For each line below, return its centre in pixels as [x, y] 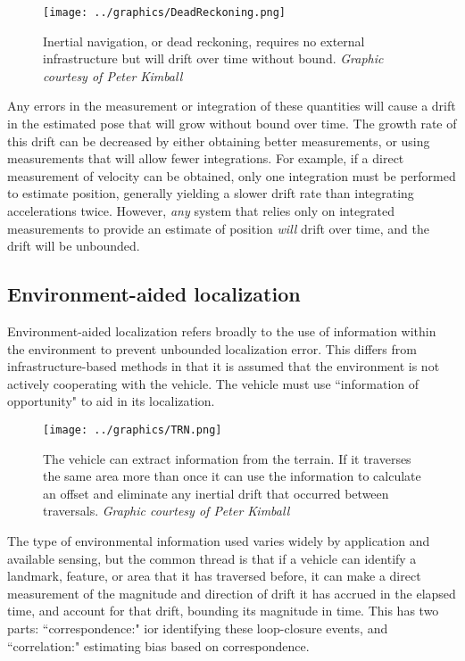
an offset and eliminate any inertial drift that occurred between [216, 493]
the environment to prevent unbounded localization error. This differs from [212, 348]
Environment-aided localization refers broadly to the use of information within [222, 330]
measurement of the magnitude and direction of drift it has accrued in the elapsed [232, 593]
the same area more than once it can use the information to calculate [232, 476]
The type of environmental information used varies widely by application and [219, 540]
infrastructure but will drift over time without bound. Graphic [213, 58]
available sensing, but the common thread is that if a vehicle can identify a [212, 558]
